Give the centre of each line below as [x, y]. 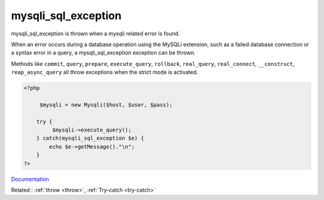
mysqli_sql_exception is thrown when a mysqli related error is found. [95, 34]
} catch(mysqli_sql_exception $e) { [90, 138]
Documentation [30, 179]
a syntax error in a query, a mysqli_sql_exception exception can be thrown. [103, 53]
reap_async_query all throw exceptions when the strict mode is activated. [104, 72]
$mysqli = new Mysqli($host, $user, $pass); [106, 104]
